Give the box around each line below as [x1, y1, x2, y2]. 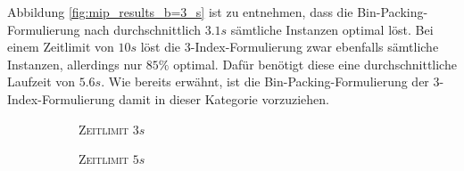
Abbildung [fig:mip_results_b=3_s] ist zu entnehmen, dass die [7, 3, 353, 20]
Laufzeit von [7, 72, 76, 91]
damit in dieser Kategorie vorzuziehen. [119, 89, 329, 108]
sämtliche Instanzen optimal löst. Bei [230, 20, 434, 38]
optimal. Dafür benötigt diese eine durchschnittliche [173, 54, 457, 73]
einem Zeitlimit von [7, 37, 114, 56]
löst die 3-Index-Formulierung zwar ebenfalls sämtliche [140, 37, 439, 56]
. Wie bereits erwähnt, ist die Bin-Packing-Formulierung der [101, 72, 429, 91]
